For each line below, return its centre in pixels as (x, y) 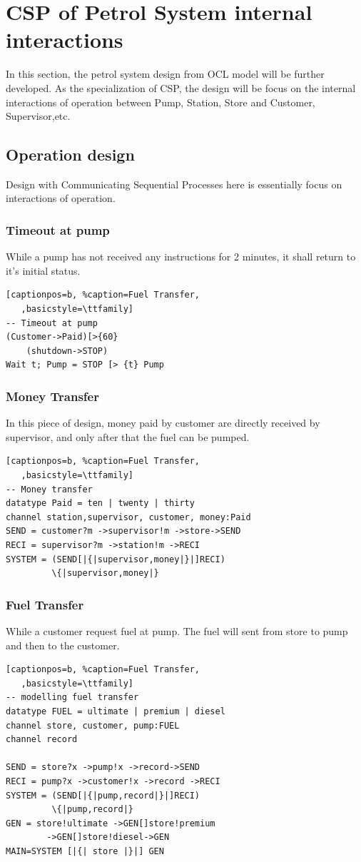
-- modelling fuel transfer (72, 698)
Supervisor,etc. (38, 116)
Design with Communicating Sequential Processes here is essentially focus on (174, 184)
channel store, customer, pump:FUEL (93, 725)
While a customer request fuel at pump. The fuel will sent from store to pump (177, 631)
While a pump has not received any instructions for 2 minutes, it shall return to (181, 257)
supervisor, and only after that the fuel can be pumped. (128, 436)
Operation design (70, 154)
